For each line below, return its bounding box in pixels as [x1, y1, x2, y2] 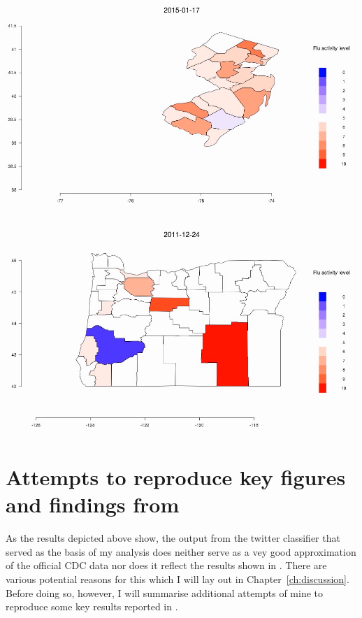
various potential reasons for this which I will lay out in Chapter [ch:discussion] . [6, 572, 349, 587]
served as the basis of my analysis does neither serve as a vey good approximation [6, 544, 356, 559]
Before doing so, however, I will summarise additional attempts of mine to [6, 585, 324, 600]
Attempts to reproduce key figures [6, 463, 346, 491]
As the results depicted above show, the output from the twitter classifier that [6, 531, 340, 545]
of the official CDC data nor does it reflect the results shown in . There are [6, 558, 327, 573]
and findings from [6, 490, 180, 519]
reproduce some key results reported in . [6, 599, 178, 614]
